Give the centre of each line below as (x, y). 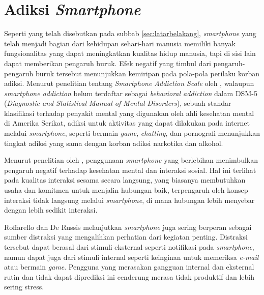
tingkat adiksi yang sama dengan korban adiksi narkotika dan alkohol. (114, 143)
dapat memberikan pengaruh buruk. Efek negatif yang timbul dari (108, 63)
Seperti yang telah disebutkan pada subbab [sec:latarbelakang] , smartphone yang (130, 33)
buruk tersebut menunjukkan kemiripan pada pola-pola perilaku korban (148, 73)
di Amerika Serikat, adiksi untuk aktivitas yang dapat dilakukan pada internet (127, 123)
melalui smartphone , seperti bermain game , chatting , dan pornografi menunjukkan (132, 133)
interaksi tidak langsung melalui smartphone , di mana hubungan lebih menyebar (129, 200)
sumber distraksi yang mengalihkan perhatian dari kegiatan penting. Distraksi (126, 237)
